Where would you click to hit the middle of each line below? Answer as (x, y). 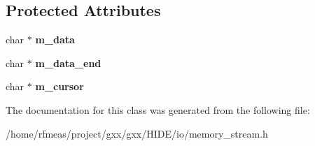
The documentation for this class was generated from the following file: (158, 109)
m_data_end (68, 63)
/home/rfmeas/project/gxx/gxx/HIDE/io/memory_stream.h (137, 133)
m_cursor (59, 86)
